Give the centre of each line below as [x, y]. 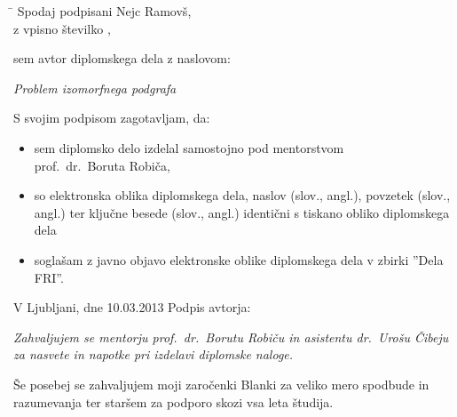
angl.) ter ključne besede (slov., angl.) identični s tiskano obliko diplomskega [242, 212]
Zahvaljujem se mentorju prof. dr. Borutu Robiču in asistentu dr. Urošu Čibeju [231, 337]
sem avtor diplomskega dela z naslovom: [122, 58]
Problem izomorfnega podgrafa [95, 88]
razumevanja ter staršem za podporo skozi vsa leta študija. [173, 401]
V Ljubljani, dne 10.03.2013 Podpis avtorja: [132, 307]
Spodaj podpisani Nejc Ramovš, [104, 11]
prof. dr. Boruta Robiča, [102, 165]
